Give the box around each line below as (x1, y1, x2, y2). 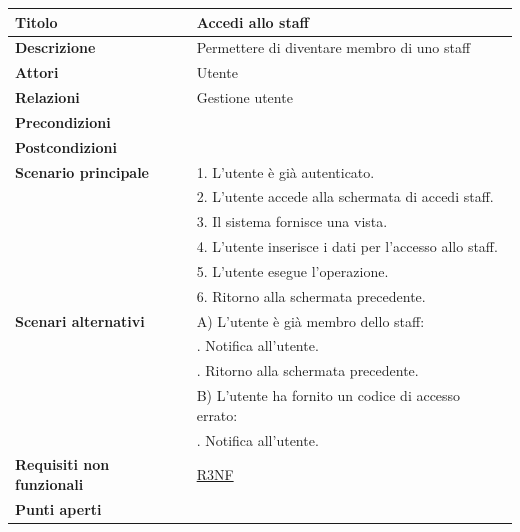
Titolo (15, 11, 58, 32)
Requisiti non (15, 454, 110, 475)
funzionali (15, 474, 84, 495)
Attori (15, 62, 59, 83)
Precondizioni (15, 111, 111, 132)
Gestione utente (196, 87, 293, 108)
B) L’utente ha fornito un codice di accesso (196, 385, 461, 406)
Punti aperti (15, 498, 102, 519)
